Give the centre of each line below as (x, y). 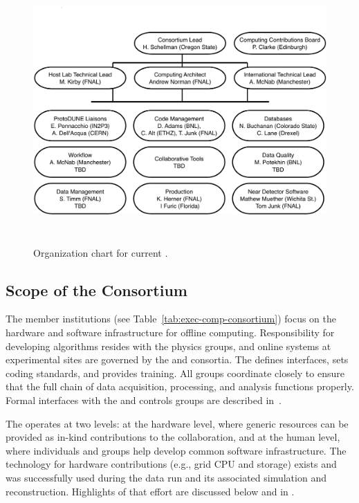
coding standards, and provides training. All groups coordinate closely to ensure (175, 373)
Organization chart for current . (101, 252)
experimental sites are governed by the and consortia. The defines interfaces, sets (177, 359)
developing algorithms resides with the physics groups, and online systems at (168, 346)
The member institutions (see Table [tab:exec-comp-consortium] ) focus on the (171, 319)
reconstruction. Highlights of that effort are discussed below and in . (150, 491)
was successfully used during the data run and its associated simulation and (166, 477)
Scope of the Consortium (96, 290)
